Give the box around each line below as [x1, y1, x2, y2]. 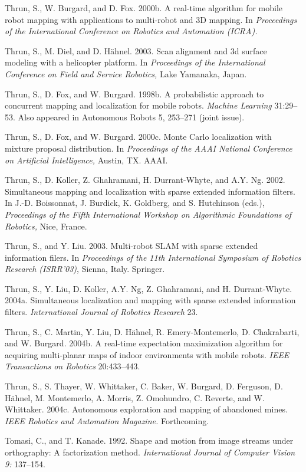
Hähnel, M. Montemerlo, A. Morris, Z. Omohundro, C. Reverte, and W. [5, 391, 265, 404]
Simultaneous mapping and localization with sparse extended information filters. [5, 185, 295, 197]
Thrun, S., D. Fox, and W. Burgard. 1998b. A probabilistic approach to [5, 87, 264, 100]
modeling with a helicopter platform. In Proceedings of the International [5, 56, 265, 68]
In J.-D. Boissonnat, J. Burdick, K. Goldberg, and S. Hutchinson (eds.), [5, 196, 265, 209]
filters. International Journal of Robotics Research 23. [5, 306, 198, 318]
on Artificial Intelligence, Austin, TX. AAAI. [5, 153, 168, 166]
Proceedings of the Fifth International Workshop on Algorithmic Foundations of [5, 208, 292, 220]
